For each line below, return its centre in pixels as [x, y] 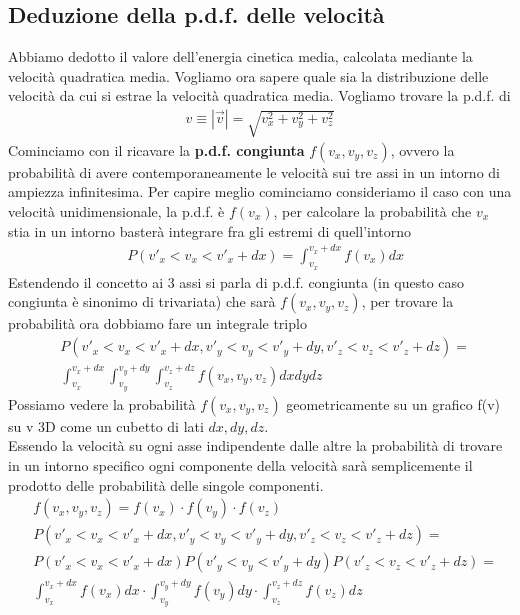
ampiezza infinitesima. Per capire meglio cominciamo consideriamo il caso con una [260, 191]
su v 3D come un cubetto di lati [106, 425]
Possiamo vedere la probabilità [102, 403]
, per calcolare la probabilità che [372, 210]
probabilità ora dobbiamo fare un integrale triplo [157, 323]
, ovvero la [422, 149]
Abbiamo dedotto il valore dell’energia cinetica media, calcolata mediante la [240, 56]
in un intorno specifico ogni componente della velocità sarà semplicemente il [240, 465]
